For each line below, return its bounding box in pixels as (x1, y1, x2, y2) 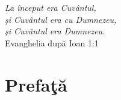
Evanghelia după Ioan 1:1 (5, 36, 99, 49)
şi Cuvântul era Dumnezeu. (5, 25, 105, 37)
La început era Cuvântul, (5, 1, 96, 13)
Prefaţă (5, 72, 67, 96)
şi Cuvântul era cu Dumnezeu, (5, 13, 117, 25)
